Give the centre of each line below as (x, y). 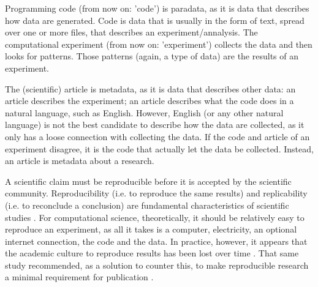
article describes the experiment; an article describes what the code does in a (150, 101)
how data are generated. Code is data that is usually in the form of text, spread (155, 20)
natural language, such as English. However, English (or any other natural (144, 112)
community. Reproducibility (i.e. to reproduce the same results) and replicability (156, 193)
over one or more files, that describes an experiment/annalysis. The (131, 32)
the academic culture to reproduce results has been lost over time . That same (152, 253)
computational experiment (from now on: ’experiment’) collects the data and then (159, 44)
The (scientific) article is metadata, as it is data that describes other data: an (150, 88)
